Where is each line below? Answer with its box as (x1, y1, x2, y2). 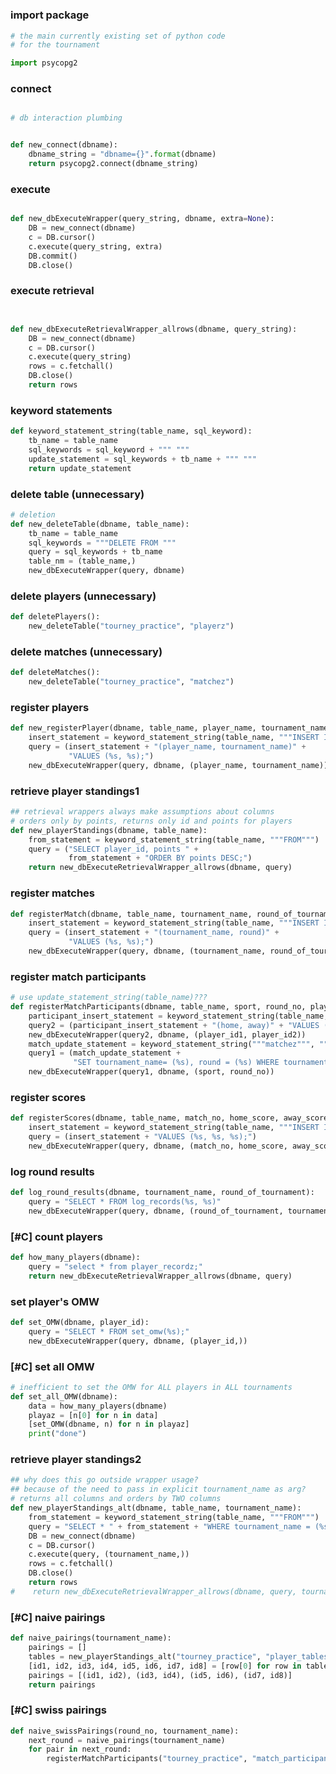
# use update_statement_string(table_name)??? (10, 993, 208, 1003)
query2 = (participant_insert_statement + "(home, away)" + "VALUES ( (28, 1020, 329, 1030)
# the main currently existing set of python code (10, 31, 226, 41)
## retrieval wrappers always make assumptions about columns (10, 807, 275, 817)
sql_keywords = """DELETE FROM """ (28, 538, 177, 548)
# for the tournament (10, 40, 101, 50)
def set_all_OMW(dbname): (10, 1391, 118, 1402)
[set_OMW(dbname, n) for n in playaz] (28, 1419, 190, 1430)
